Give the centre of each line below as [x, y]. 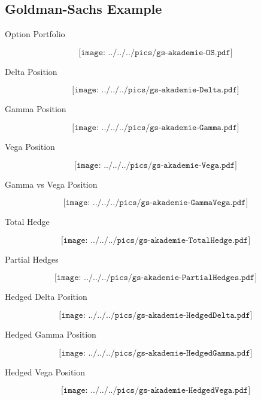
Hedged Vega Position [45, 372]
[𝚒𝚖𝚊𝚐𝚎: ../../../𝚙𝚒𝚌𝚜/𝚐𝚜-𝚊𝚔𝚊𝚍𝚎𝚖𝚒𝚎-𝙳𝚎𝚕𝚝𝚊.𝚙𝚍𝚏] [156, 90]
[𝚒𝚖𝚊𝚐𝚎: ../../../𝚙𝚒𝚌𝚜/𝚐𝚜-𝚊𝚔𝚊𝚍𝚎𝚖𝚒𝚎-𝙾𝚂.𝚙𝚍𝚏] [156, 52]
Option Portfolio [35, 34]
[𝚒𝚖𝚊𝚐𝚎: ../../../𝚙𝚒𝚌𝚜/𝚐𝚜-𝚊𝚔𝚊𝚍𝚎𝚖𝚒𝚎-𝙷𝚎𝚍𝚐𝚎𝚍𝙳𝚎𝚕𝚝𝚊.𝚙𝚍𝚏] [156, 315]
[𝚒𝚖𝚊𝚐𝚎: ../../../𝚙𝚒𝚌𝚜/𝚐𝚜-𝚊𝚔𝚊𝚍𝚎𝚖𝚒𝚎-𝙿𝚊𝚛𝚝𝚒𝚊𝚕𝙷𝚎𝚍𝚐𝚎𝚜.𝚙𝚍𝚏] [156, 278]
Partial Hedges [32, 259]
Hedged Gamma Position [51, 334]
